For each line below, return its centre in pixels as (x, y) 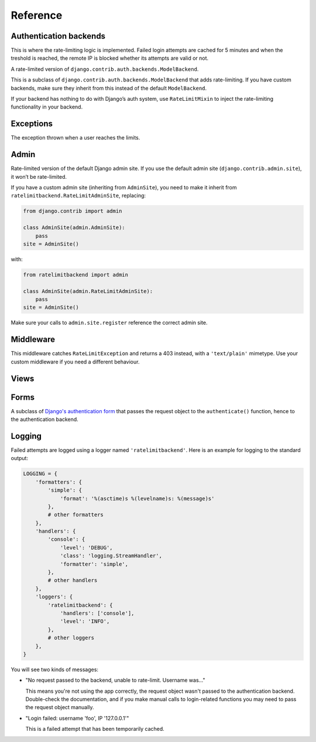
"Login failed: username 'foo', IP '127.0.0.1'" (77, 718)
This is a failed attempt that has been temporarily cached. (95, 729)
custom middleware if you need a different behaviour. (75, 362)
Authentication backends (58, 36)
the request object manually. (60, 707)
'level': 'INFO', (85, 622)
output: (20, 458)
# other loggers (71, 638)
